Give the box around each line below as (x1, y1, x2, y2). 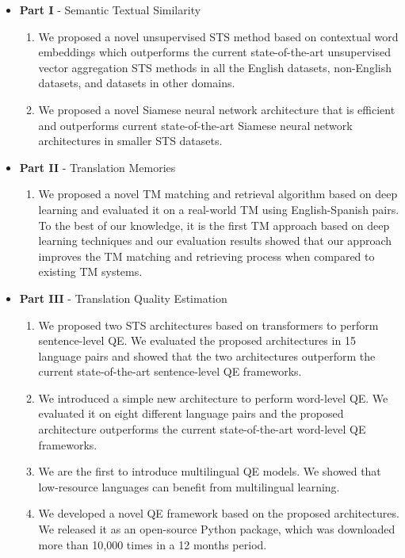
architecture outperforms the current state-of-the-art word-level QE (38, 421, 366, 438)
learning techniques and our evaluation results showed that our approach (38, 232, 392, 249)
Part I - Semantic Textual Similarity (19, 2, 201, 17)
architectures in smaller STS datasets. (38, 132, 223, 149)
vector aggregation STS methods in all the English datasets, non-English (38, 59, 392, 75)
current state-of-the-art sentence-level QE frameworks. (38, 363, 302, 380)
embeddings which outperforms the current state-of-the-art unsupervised (38, 44, 391, 60)
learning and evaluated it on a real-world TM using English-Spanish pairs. (38, 201, 399, 217)
